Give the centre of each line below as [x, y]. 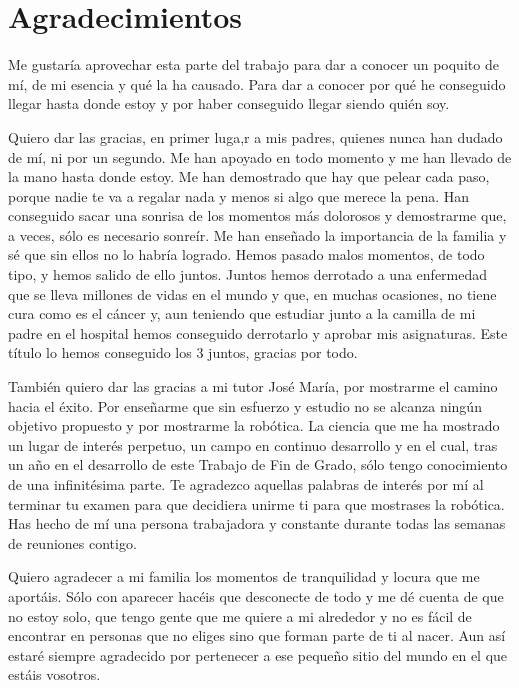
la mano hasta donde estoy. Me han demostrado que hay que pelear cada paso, [249, 176]
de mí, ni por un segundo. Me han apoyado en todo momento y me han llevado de [260, 156]
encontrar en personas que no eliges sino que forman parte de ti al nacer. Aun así [257, 635]
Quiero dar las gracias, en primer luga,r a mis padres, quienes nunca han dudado [255, 136]
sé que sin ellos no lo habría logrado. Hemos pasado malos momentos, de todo [246, 254]
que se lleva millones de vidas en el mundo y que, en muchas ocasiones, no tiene [252, 293]
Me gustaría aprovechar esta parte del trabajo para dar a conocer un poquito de [253, 64]
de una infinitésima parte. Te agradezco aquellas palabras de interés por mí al [246, 484]
